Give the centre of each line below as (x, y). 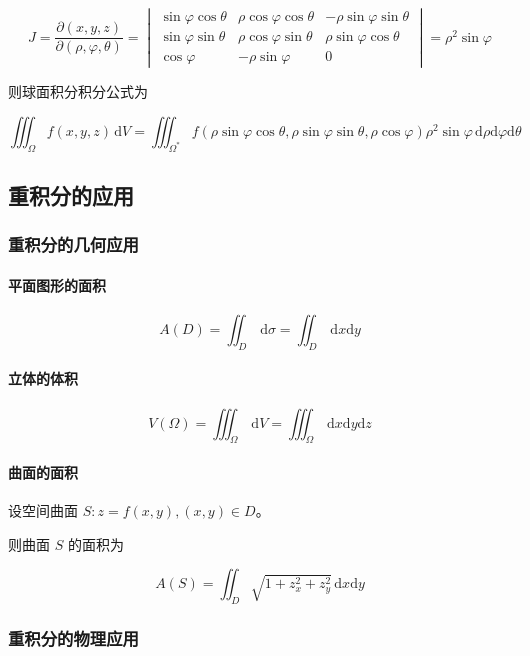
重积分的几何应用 (73, 244)
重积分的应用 (71, 195)
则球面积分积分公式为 (78, 91)
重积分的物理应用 (73, 638)
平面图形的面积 (57, 284)
